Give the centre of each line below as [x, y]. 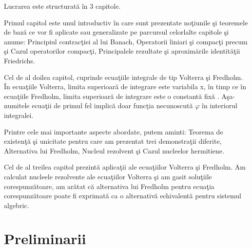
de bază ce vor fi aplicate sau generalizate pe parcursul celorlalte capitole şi [116, 32]
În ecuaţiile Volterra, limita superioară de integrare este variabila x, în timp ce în [125, 86]
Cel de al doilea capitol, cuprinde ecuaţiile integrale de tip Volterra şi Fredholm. [124, 77]
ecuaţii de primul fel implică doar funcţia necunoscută [112, 105]
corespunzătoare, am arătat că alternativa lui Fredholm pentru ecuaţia [109, 186]
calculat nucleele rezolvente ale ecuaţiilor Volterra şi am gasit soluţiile [108, 176]
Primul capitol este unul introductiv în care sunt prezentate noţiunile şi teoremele [126, 22]
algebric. [17, 205]
